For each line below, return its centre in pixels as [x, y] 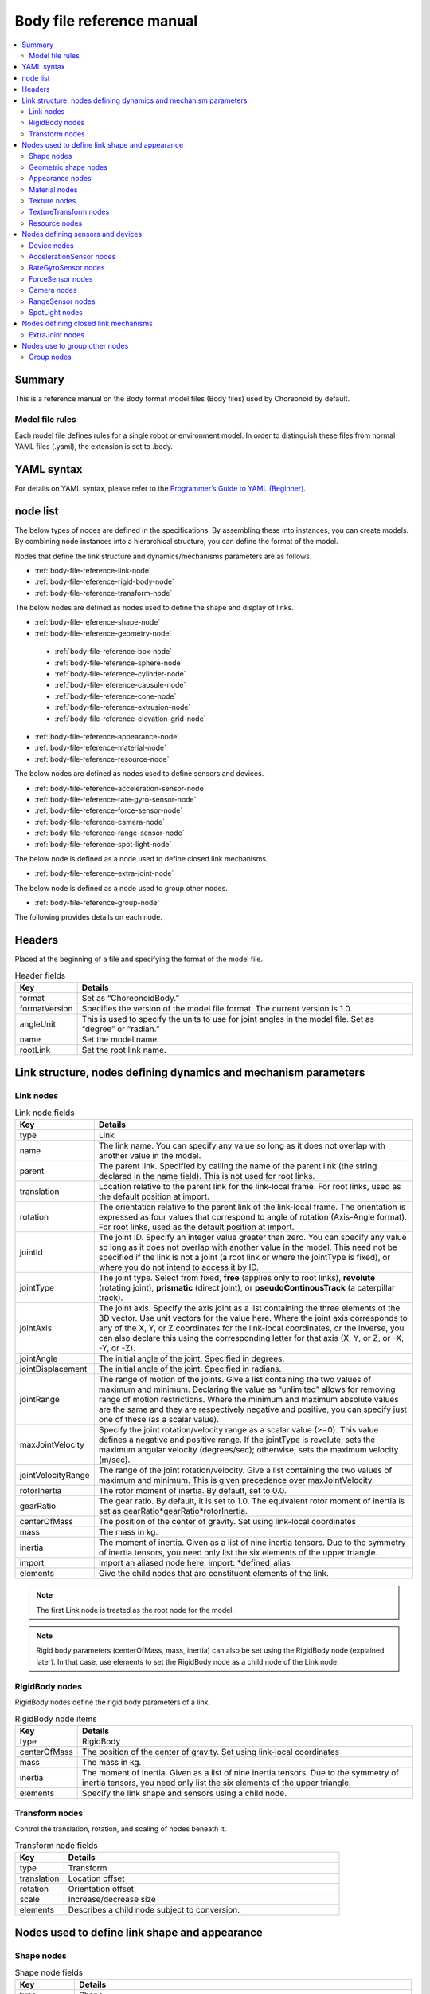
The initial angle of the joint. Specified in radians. [190, 1369]
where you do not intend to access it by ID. [178, 1267]
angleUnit [37, 1024]
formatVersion [46, 1009]
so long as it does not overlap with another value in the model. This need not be [248, 1247]
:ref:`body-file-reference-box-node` [113, 652]
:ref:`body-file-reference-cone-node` [115, 696]
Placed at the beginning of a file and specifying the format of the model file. [139, 959]
